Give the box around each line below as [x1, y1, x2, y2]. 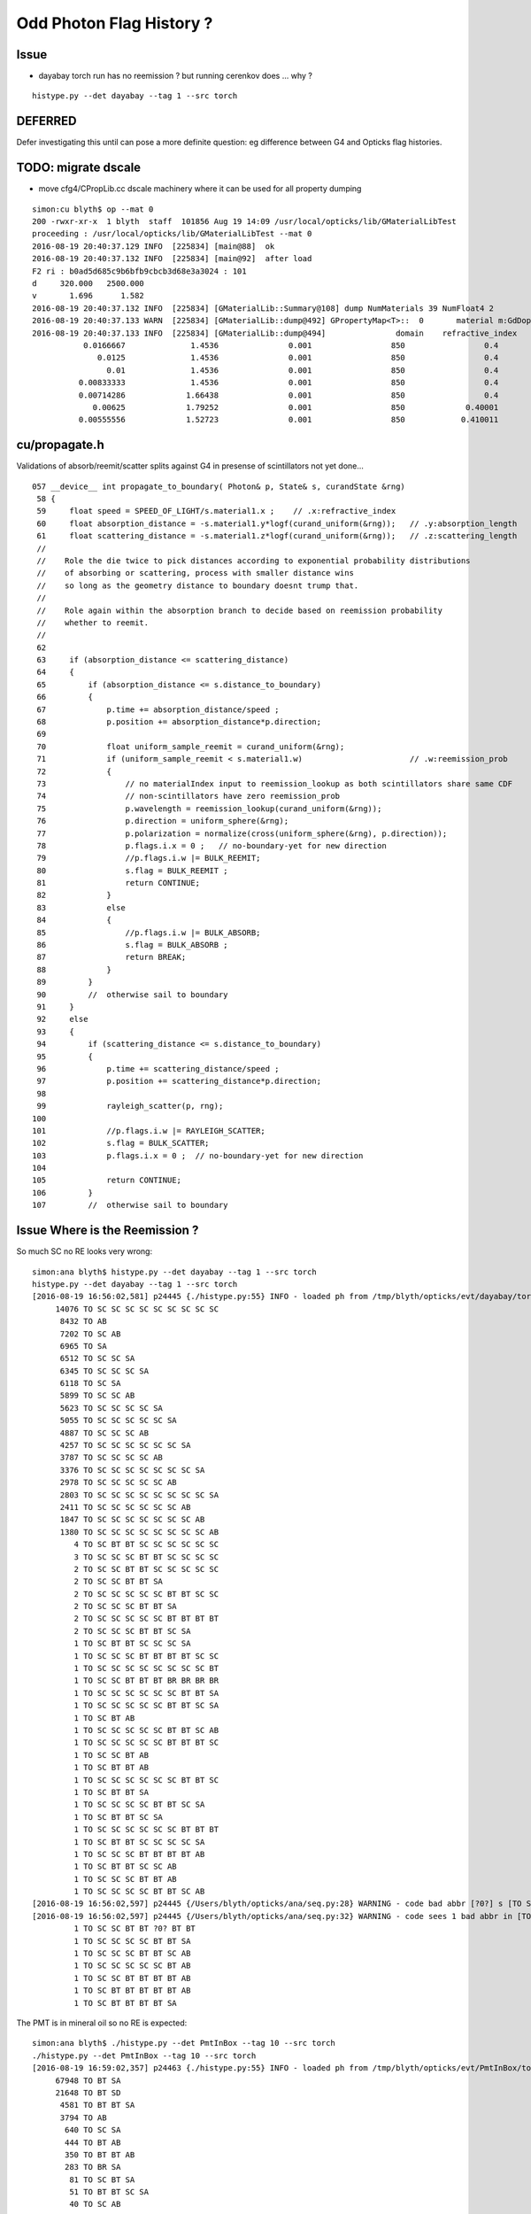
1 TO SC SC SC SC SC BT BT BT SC [73, 1738, 219, 1748]
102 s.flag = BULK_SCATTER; [32, 1138, 210, 1149]
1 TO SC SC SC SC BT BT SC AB [73, 1886, 205, 1897]
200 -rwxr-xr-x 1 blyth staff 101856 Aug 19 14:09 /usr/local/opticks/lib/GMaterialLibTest [32, 217, 458, 227]
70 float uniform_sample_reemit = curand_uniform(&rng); [36, 741, 345, 752]
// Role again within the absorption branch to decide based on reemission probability [36, 605, 442, 615]
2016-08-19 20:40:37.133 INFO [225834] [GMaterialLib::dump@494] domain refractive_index [32, 328, 518, 338]
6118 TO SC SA [59, 1378, 121, 1389]
